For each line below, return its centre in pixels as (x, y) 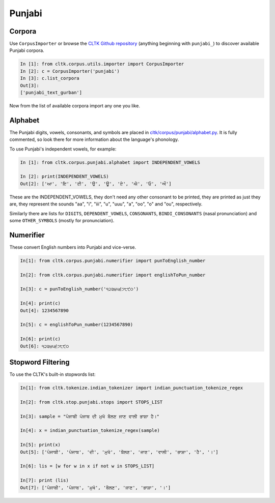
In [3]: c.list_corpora (50, 78)
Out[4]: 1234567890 (44, 310)
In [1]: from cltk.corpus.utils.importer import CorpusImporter (102, 64)
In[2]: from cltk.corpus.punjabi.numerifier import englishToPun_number (113, 275)
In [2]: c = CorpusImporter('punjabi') (70, 71)
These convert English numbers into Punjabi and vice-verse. (73, 247)
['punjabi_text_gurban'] (51, 92)
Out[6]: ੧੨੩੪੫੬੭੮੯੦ (45, 346)
